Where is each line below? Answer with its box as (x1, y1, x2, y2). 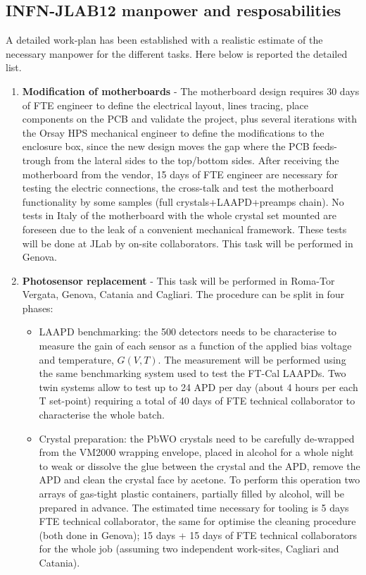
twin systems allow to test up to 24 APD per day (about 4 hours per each (39, 379, 358, 394)
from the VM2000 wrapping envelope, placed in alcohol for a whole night (39, 445, 354, 459)
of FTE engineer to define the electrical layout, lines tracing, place (22, 97, 308, 112)
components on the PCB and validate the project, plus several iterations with (22, 111, 358, 126)
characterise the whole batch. (39, 407, 165, 422)
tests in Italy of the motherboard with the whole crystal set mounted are (22, 208, 336, 223)
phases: (22, 300, 53, 315)
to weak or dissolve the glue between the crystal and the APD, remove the (39, 458, 360, 473)
